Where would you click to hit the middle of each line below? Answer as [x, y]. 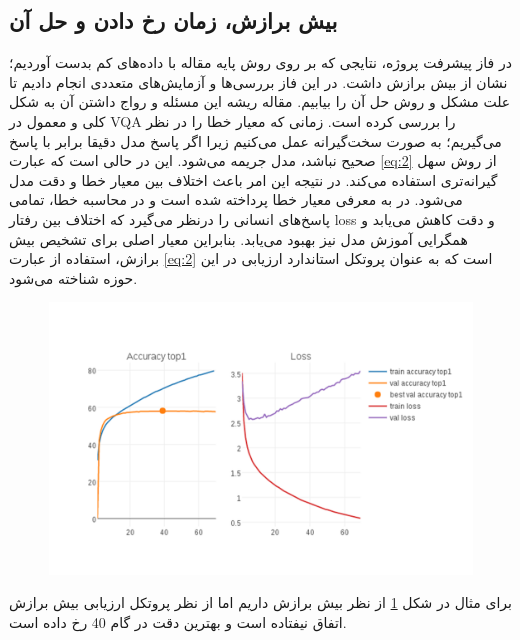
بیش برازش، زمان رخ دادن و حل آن [173, 20]
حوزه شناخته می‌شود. [73, 277]
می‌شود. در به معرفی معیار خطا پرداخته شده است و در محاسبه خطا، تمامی [236, 199]
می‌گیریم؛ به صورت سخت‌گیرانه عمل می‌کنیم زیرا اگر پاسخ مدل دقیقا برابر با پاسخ [255, 140]
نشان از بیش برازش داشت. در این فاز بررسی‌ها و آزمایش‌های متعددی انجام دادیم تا [258, 81]
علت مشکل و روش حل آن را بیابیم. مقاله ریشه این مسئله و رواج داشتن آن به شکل [260, 101]
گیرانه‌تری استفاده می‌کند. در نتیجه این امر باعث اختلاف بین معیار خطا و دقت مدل [253, 179]
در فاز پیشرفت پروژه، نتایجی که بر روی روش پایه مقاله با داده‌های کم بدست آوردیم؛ [260, 62]
